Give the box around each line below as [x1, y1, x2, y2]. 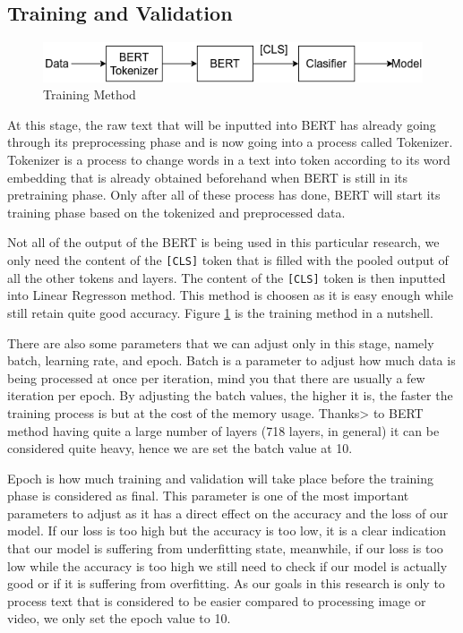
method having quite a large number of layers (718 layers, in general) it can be [7, 421, 440, 440]
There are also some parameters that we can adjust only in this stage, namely [7, 333, 434, 352]
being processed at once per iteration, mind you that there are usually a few [7, 368, 425, 387]
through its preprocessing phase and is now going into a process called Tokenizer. [7, 133, 453, 151]
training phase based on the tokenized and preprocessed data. [7, 202, 346, 221]
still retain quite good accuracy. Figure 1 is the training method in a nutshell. [7, 303, 433, 321]
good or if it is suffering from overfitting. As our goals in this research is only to [7, 574, 445, 593]
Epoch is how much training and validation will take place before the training [7, 468, 434, 487]
